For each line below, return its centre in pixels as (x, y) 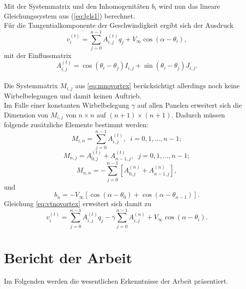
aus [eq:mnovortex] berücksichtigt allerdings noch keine (157, 86)
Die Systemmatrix (31, 86)
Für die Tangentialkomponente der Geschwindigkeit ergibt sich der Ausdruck (119, 25)
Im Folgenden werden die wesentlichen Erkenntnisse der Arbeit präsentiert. (116, 280)
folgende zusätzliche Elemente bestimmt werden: (76, 125)
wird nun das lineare (189, 6)
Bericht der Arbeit (68, 257)
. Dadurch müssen (198, 114)
